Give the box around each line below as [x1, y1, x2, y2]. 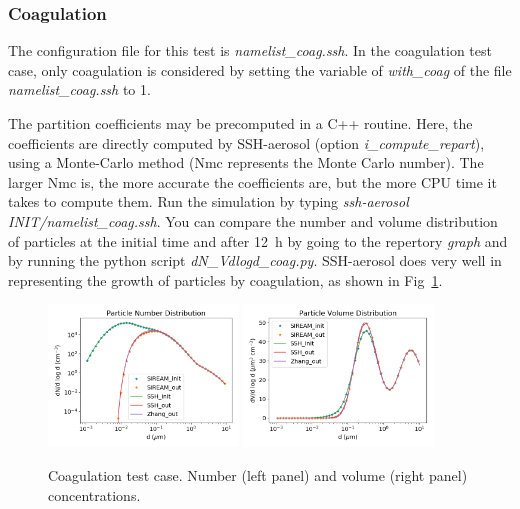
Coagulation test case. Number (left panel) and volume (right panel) [48, 465, 468, 486]
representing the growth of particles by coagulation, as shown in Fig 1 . [8, 269, 443, 290]
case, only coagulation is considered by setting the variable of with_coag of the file [8, 59, 512, 80]
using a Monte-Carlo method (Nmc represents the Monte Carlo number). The [8, 152, 484, 173]
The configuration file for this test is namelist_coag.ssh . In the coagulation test [8, 40, 492, 61]
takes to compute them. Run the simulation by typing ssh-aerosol [8, 191, 409, 212]
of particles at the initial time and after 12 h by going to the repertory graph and [8, 230, 508, 251]
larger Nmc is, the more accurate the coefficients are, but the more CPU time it [8, 171, 497, 192]
